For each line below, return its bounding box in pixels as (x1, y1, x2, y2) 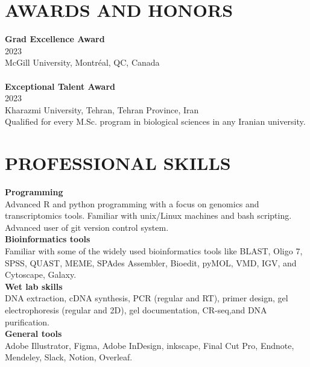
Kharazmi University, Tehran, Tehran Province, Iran (5, 103, 199, 116)
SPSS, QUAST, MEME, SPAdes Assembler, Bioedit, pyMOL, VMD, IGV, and (5, 256, 297, 269)
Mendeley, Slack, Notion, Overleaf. (5, 351, 133, 363)
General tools (5, 327, 62, 340)
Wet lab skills (5, 280, 63, 292)
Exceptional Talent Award (5, 80, 115, 92)
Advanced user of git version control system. (5, 221, 169, 233)
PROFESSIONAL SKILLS (5, 151, 231, 175)
